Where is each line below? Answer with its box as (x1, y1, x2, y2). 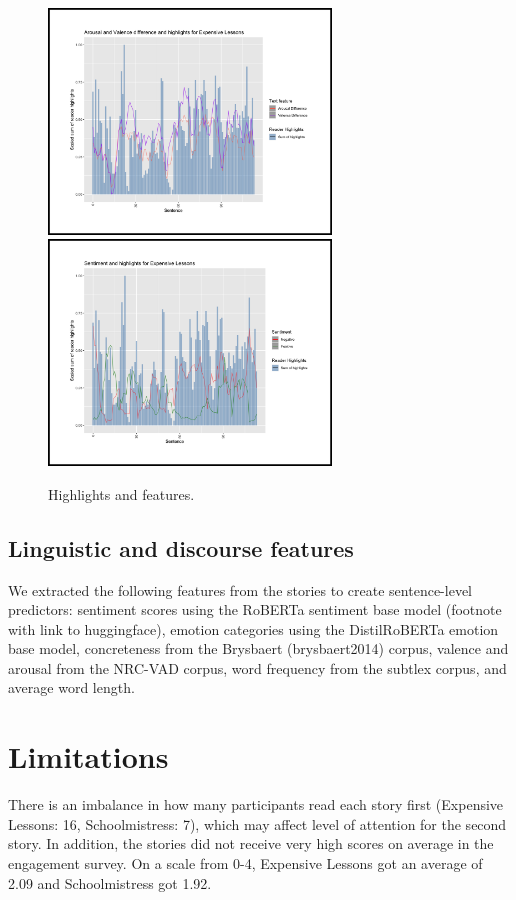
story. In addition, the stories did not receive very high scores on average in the (8, 833, 494, 854)
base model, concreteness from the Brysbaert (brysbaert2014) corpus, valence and (8, 638, 509, 659)
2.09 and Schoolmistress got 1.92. (8, 872, 212, 893)
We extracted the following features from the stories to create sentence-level (8, 579, 472, 600)
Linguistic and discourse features (8, 532, 354, 563)
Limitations (8, 736, 169, 777)
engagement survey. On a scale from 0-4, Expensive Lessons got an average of (8, 852, 483, 873)
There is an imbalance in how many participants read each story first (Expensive (8, 794, 504, 815)
